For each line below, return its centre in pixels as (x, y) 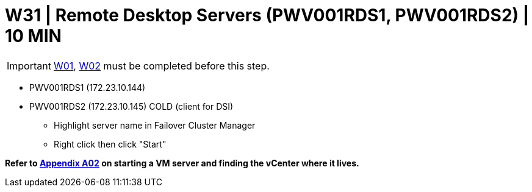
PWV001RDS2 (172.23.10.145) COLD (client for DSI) (131, 106)
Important (29, 66)
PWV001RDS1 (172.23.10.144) (88, 87)
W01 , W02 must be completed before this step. (161, 66)
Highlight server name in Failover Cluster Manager (155, 125)
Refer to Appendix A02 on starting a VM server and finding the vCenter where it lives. (182, 163)
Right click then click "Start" (110, 144)
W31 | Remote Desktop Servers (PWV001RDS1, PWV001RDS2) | (267, 15)
